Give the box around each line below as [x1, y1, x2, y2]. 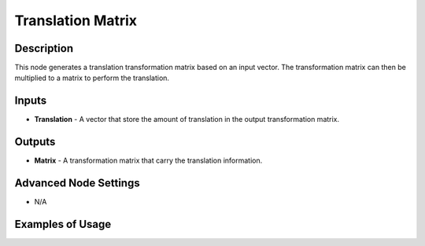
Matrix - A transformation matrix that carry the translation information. [34, 156, 263, 165]
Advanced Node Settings [14, 177, 141, 190]
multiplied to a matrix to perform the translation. [14, 73, 169, 83]
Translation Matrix [14, 12, 138, 29]
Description [14, 42, 74, 55]
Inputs [14, 94, 47, 108]
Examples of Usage [14, 217, 112, 231]
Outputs [14, 135, 56, 149]
